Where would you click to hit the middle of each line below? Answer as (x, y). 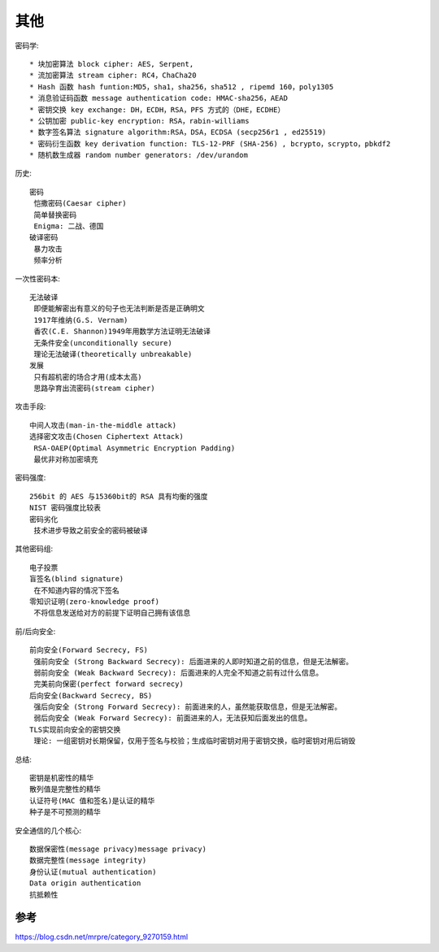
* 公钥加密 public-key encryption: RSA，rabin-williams (139, 121)
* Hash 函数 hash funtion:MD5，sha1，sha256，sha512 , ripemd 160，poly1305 (182, 87)
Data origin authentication (85, 883)
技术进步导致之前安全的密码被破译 (91, 530)
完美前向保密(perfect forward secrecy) (109, 684)
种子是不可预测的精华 (65, 812)
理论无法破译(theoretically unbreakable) (113, 354)
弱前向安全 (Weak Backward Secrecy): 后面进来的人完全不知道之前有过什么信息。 (178, 672)
